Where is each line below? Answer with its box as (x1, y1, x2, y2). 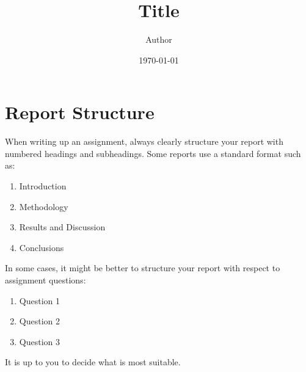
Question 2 (19, 315, 60, 327)
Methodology (19, 200, 68, 213)
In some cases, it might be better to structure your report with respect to (5, 261, 280, 274)
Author (145, 33, 172, 46)
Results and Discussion (19, 221, 106, 233)
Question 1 (19, 294, 60, 307)
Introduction (19, 180, 67, 192)
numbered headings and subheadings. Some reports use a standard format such (5, 147, 301, 159)
